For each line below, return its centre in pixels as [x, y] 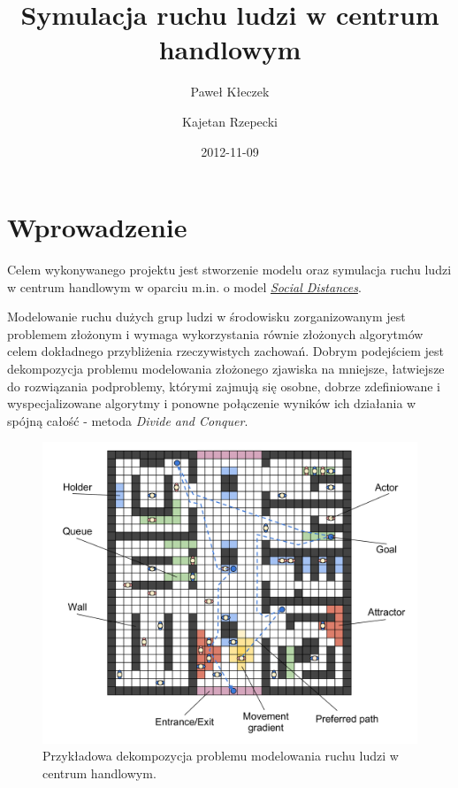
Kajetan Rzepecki [230, 121]
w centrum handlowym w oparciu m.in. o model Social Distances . [184, 286]
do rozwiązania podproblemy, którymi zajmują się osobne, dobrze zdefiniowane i [224, 386]
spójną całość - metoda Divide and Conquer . [128, 420]
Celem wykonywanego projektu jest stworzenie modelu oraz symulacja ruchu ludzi [229, 270]
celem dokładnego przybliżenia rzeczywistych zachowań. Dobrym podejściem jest [226, 351]
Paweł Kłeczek [230, 92]
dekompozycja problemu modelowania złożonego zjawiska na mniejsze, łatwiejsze [226, 368]
